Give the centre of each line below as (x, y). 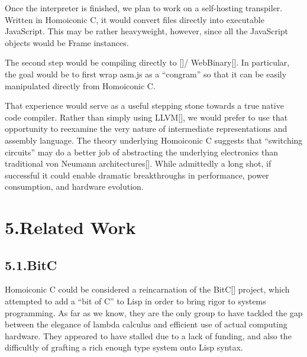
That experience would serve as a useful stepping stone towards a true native (144, 106)
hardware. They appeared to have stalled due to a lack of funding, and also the (148, 335)
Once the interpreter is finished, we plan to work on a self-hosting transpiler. (144, 8)
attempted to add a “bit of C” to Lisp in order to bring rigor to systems (135, 301)
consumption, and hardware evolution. (74, 186)
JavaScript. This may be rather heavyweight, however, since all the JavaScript (147, 31)
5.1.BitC (31, 264)
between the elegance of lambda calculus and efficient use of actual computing (146, 324)
